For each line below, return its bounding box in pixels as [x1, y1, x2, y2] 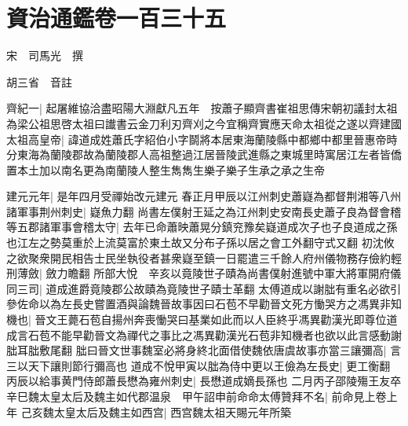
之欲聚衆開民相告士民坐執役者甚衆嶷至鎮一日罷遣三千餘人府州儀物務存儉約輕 [6, 249, 402, 266]
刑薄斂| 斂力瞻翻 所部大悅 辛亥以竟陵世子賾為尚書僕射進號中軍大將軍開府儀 [6, 265, 402, 281]
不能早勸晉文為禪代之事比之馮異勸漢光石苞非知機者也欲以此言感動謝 [49, 326, 402, 343]
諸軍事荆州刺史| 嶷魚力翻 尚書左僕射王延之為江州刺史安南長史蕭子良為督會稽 [6, 203, 402, 219]
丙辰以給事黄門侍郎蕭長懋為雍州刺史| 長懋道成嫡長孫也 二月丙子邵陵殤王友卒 [6, 373, 402, 389]
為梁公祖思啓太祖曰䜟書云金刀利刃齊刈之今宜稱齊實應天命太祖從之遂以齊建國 [6, 115, 402, 131]
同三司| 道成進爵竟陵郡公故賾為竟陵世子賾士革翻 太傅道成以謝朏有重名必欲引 [6, 280, 402, 296]
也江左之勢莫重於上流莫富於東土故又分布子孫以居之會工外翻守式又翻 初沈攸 [6, 234, 395, 251]
